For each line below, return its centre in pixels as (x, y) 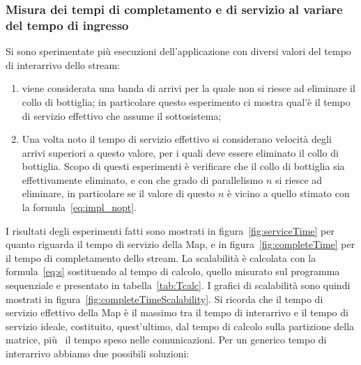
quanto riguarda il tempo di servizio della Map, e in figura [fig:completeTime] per (180, 244)
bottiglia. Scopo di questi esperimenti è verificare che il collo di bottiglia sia (183, 166)
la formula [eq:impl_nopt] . (79, 207)
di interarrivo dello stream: (63, 64)
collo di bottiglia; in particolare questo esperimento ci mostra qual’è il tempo (186, 101)
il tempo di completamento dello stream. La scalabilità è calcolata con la (161, 257)
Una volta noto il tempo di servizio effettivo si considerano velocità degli (177, 139)
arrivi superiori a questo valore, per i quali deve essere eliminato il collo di (180, 152)
